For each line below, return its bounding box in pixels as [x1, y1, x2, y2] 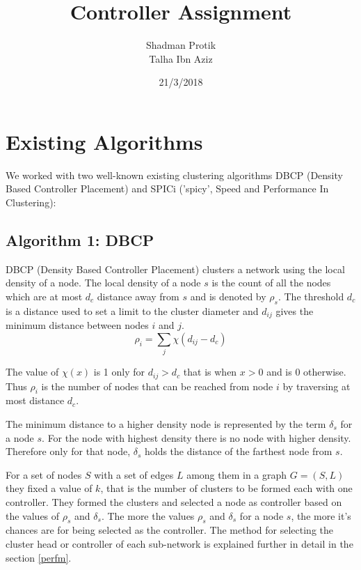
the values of [6, 508, 60, 523]
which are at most [6, 289, 83, 304]
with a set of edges [94, 467, 174, 482]
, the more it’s [291, 508, 351, 523]
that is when [183, 364, 237, 379]
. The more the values [101, 508, 195, 523]
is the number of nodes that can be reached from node [41, 378, 273, 393]
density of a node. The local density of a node [6, 275, 201, 290]
